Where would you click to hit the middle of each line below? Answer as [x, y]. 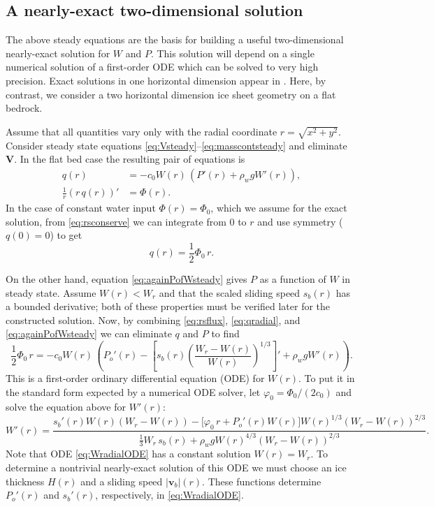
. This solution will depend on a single [232, 53]
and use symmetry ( [300, 221]
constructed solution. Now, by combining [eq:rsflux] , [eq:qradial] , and [153, 319]
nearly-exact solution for [58, 53]
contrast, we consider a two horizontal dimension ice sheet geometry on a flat [171, 94]
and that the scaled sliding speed [230, 292]
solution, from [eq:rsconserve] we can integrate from [116, 221]
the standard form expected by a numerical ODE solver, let [133, 391]
